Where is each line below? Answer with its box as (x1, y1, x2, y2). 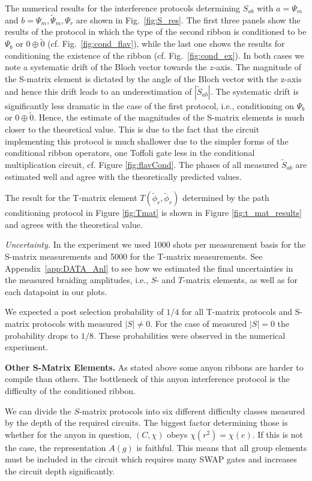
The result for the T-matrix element (5, 191, 137, 204)
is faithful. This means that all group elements (136, 441, 307, 453)
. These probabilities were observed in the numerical (93, 329, 286, 341)
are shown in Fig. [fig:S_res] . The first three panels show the (76, 13, 301, 26)
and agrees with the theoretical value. (5, 218, 143, 230)
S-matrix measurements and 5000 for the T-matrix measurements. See (5, 249, 263, 262)
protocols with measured (32, 317, 122, 329)
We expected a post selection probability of (5, 305, 164, 318)
